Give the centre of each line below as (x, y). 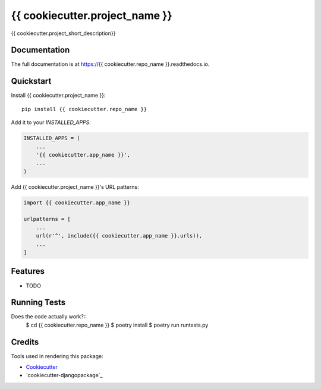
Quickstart (31, 81)
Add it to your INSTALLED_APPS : (51, 122)
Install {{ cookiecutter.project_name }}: (58, 96)
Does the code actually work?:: (49, 317)
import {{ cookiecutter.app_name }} (77, 203)
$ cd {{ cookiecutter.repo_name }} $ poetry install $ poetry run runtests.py (117, 325)
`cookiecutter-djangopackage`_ (64, 375)
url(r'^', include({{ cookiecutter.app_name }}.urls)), (119, 236)
